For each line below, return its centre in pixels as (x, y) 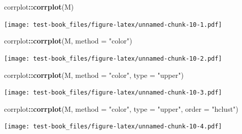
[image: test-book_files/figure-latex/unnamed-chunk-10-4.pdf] (113, 127)
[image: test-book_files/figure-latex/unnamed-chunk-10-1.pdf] (113, 25)
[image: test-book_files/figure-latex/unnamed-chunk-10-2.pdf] (113, 58)
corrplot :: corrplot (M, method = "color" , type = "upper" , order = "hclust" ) (121, 108)
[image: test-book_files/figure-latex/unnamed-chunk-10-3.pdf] (113, 93)
